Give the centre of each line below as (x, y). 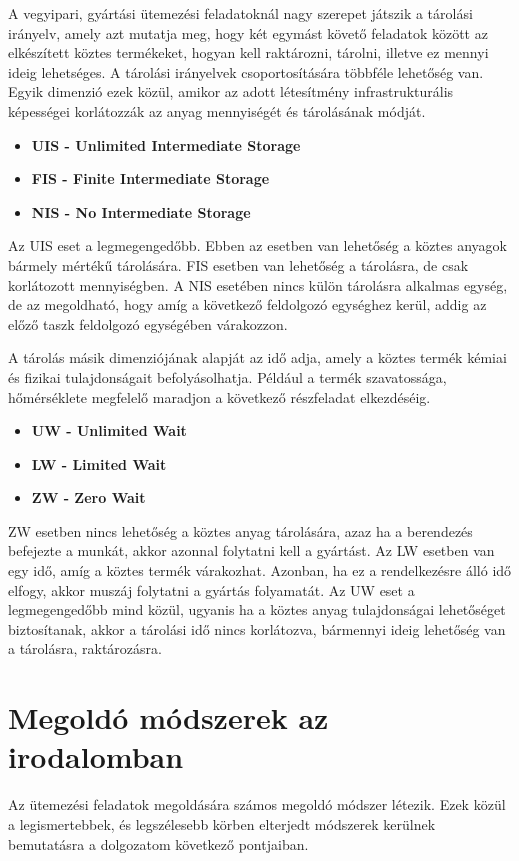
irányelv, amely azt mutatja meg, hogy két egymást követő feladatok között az (248, 32)
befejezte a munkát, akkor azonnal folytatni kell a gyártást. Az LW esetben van (251, 550)
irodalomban (96, 756)
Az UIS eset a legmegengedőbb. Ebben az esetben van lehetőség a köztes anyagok (257, 245)
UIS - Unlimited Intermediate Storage (166, 144)
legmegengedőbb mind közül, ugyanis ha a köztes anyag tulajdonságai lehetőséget (257, 609)
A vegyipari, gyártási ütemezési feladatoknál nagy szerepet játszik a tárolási (240, 13)
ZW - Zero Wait (88, 497)
